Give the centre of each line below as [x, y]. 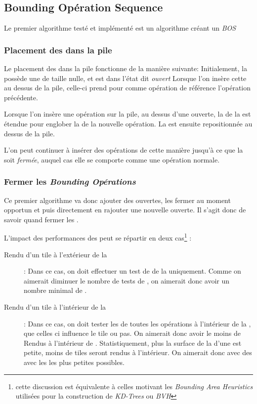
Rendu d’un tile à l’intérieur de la [55, 306]
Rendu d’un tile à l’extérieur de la [56, 254]
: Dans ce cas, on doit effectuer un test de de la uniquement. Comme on [132, 271]
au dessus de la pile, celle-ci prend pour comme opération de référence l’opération [127, 88]
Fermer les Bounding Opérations [70, 182]
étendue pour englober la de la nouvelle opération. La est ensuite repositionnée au [128, 123]
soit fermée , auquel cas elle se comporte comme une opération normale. [112, 159]
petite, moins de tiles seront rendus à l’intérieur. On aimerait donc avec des [138, 352]
